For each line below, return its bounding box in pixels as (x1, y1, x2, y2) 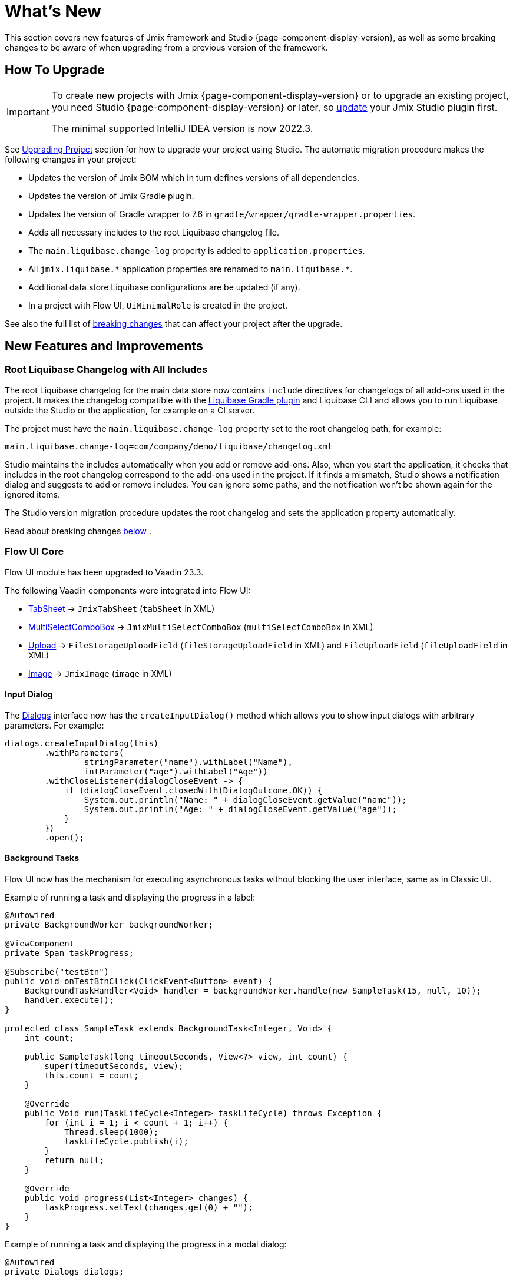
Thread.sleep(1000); (64, 1127, 159, 1137)
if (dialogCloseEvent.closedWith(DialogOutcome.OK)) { (64, 785, 323, 795)
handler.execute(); (24, 995, 114, 1005)
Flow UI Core (5, 545, 64, 558)
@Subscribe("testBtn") (5, 967, 110, 977)
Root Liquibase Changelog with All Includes (5, 363, 208, 376)
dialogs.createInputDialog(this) (5, 738, 159, 748)
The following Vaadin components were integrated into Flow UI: (5, 585, 251, 595)
